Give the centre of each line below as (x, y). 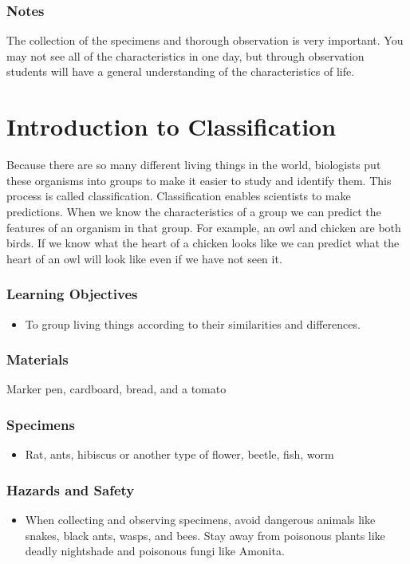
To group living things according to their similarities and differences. (193, 323)
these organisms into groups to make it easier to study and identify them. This (199, 180)
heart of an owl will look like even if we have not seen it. (144, 258)
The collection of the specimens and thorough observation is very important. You (205, 40)
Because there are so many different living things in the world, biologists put (194, 165)
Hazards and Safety (71, 489)
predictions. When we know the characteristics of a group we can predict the (194, 211)
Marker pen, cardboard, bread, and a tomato (116, 389)
